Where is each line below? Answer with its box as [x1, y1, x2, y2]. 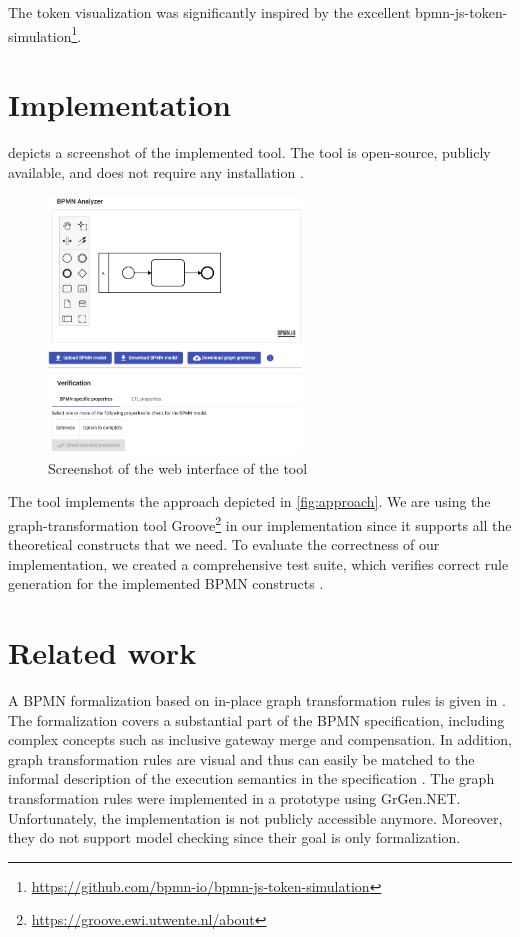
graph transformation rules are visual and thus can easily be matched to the [8, 748, 475, 769]
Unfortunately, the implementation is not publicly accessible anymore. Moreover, [8, 807, 503, 828]
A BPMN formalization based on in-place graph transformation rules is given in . [8, 690, 506, 711]
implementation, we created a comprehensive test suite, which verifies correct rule [8, 553, 509, 574]
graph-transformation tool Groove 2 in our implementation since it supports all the [8, 511, 512, 535]
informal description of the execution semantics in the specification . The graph [8, 768, 495, 789]
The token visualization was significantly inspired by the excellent [8, 2, 411, 22]
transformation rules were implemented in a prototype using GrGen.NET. [8, 788, 461, 809]
